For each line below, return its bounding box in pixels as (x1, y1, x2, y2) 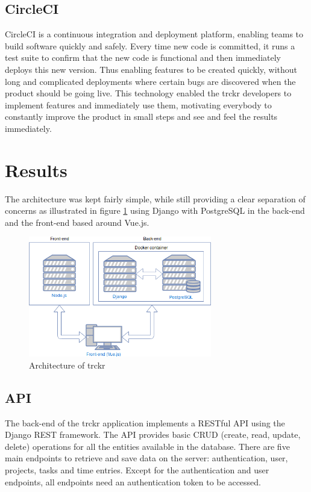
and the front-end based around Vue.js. (5, 216, 149, 228)
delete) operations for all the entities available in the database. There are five (5, 440, 290, 452)
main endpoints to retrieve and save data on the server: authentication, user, (5, 452, 288, 464)
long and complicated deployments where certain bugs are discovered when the (5, 75, 296, 87)
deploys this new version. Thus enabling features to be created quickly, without (5, 63, 298, 75)
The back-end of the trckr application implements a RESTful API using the (5, 416, 285, 429)
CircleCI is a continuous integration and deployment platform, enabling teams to (5, 28, 304, 40)
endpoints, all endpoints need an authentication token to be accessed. (5, 475, 261, 488)
